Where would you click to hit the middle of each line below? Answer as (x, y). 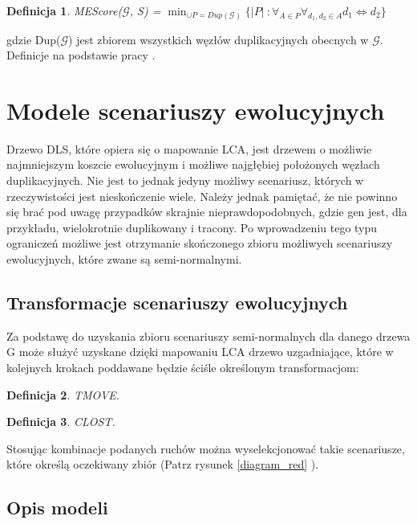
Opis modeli (57, 508)
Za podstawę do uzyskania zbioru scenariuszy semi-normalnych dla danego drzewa (208, 336)
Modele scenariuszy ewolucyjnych (196, 110)
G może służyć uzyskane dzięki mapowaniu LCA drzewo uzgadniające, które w (200, 352)
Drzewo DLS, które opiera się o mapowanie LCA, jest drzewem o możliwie (189, 148)
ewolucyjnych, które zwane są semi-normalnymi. (124, 258)
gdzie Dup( (34, 39)
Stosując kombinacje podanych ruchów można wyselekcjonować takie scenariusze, (206, 448)
